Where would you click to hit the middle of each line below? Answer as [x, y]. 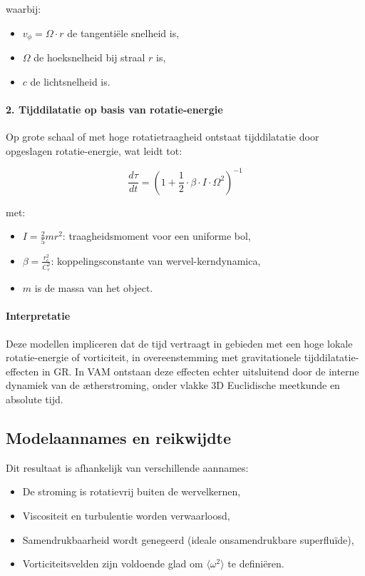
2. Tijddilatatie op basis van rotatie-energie [114, 109]
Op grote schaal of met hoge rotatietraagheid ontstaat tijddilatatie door [163, 137]
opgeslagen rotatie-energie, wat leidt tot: [94, 150]
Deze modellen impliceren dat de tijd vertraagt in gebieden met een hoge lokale [179, 343]
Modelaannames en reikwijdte [119, 437]
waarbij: [24, 9]
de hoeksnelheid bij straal [89, 57]
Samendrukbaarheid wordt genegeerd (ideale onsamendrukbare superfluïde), [188, 539]
